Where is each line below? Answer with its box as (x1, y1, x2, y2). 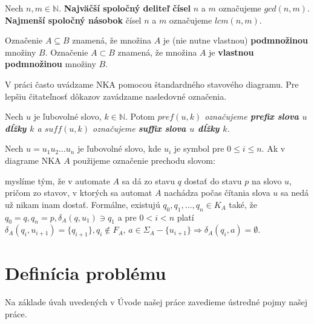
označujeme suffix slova (93, 121, 186, 134)
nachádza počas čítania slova (164, 186, 270, 199)
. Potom (125, 110, 155, 123)
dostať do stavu (184, 174, 242, 187)
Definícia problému (5, 261, 166, 285)
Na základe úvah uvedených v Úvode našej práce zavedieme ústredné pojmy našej (5, 296, 307, 308)
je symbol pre (174, 142, 224, 155)
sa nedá (280, 186, 309, 199)
